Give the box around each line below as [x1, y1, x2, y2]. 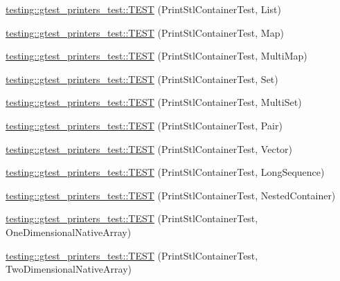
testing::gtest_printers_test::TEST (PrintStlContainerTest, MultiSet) [6, 95, 302, 109]
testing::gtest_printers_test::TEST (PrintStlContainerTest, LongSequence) [6, 165, 325, 179]
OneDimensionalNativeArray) [6, 224, 132, 239]
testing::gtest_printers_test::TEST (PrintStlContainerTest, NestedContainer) [6, 188, 336, 202]
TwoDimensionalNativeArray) [6, 262, 132, 276]
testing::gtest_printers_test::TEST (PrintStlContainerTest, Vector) [6, 141, 293, 156]
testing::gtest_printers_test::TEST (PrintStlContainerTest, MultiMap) [6, 48, 307, 63]
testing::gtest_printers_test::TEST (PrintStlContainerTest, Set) [6, 71, 278, 86]
